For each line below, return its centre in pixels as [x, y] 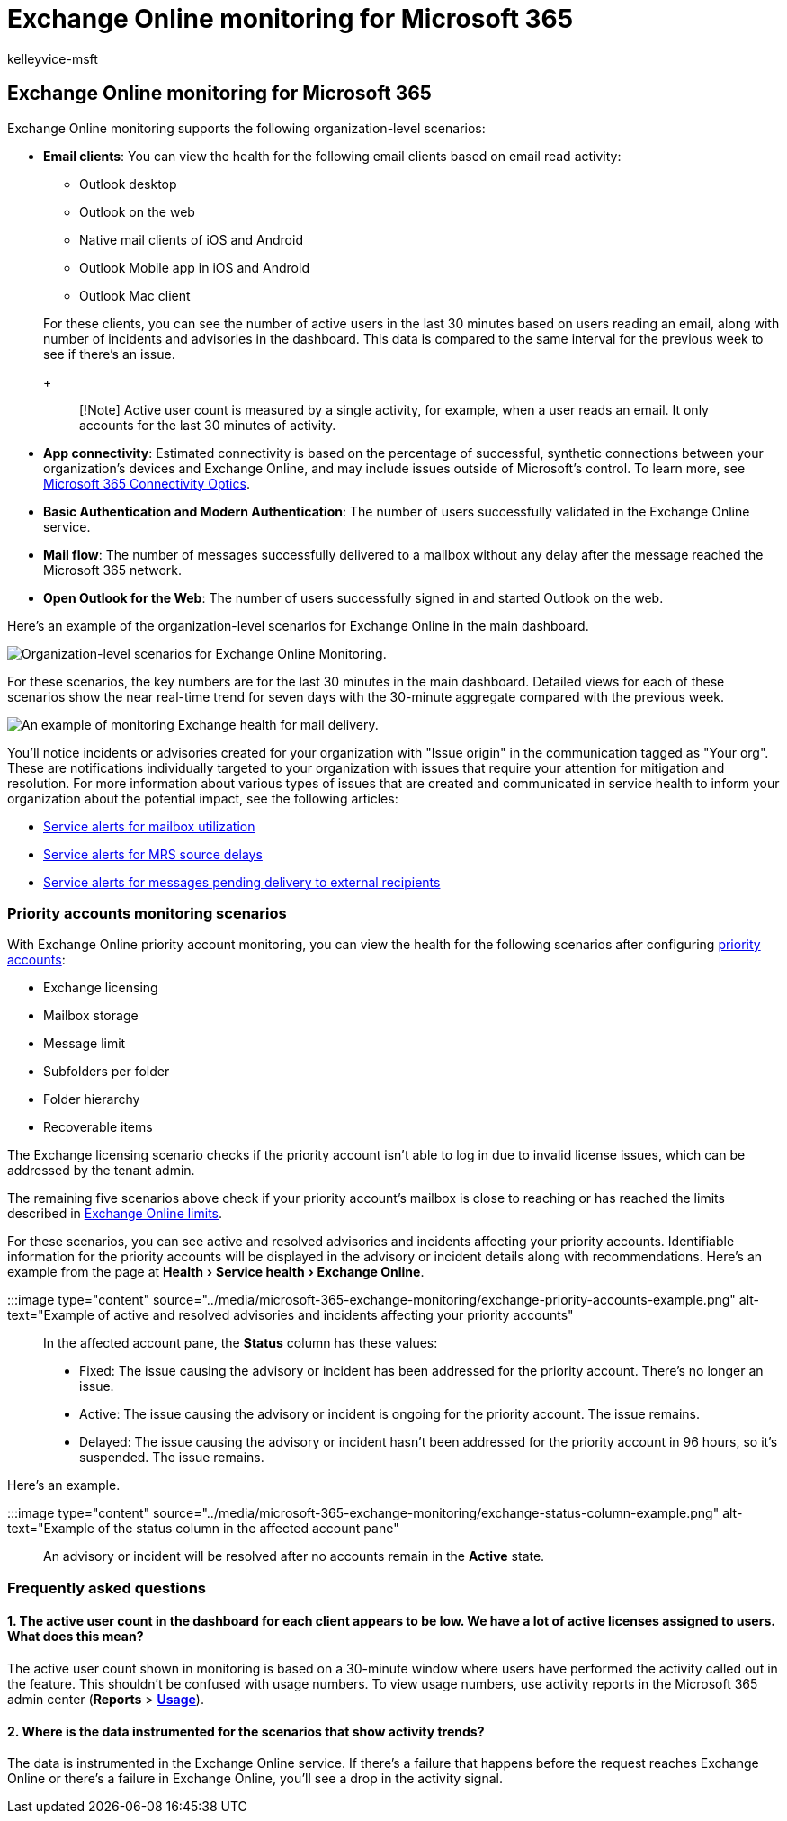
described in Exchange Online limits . [115, 1214]
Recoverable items [98, 1127]
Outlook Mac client [135, 295]
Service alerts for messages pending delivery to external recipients [242, 882]
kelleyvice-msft [53, 58]
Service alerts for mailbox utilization [149, 826]
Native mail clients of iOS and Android [191, 239]
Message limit [85, 1044]
